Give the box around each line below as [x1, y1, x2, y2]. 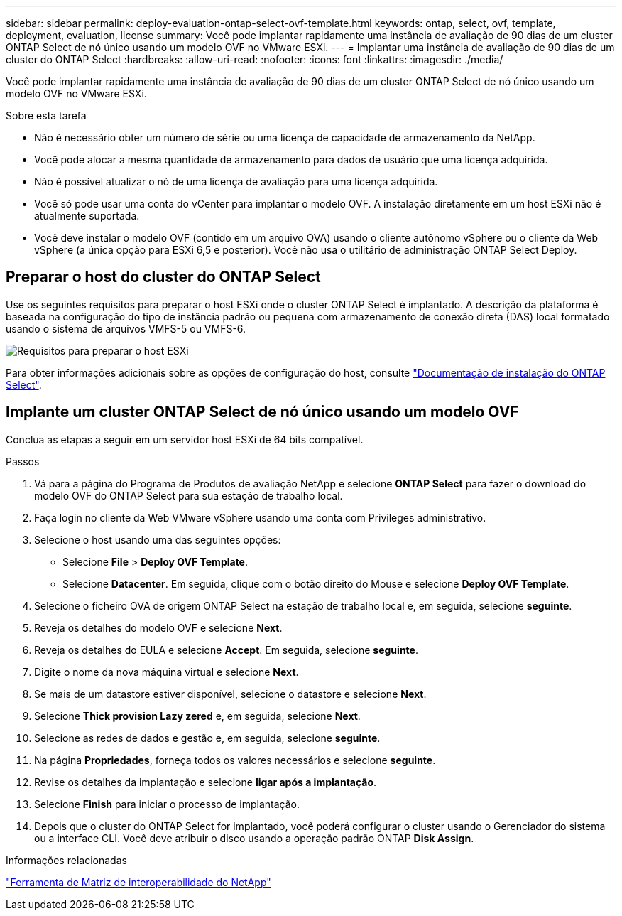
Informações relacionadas [6, 853, 127, 866]
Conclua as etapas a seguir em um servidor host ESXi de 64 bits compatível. [6, 433, 364, 446]
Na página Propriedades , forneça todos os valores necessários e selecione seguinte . [34, 753, 436, 766]
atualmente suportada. [34, 210, 140, 222]
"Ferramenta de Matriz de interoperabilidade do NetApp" [6, 875, 271, 888]
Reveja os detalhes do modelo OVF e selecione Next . [34, 621, 283, 634]
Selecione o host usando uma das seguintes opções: [34, 533, 281, 546]
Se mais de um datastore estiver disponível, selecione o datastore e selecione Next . [34, 687, 427, 700]
